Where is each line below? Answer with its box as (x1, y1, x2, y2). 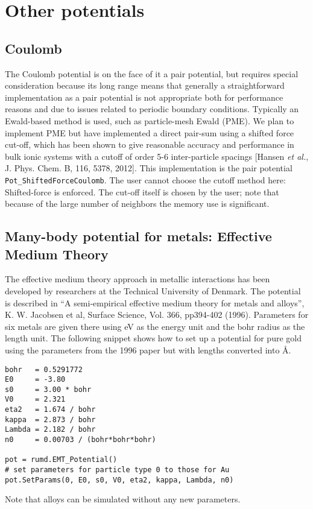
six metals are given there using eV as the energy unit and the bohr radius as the (5, 320, 305, 332)
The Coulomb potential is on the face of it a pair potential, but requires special (5, 67, 299, 80)
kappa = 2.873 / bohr (5, 415, 96, 424)
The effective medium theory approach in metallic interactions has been (5, 273, 270, 285)
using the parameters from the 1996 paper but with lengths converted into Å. (5, 343, 291, 356)
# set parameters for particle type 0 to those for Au (5, 466, 230, 475)
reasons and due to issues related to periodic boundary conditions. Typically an (5, 103, 299, 115)
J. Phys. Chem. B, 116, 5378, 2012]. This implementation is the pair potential (5, 162, 292, 174)
